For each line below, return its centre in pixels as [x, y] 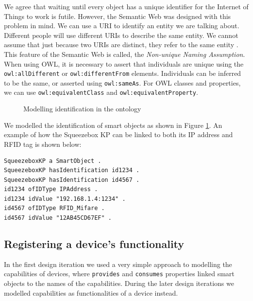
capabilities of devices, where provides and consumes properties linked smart [119, 274]
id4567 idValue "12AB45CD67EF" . [58, 218]
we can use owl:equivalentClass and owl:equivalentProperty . [101, 92]
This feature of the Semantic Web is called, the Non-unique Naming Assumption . [125, 54]
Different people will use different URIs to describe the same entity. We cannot [121, 35]
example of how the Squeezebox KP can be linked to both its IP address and [118, 134]
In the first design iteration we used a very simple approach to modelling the [118, 264]
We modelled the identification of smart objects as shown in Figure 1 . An [113, 125]
